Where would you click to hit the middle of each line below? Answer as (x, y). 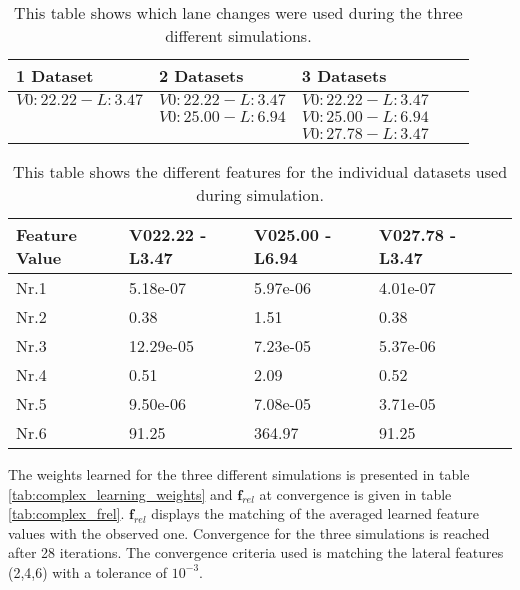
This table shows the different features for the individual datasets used (260, 171)
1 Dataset (55, 75)
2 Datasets (201, 75)
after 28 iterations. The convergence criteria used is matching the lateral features (256, 552)
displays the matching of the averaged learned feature (315, 513)
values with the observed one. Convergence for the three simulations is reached (249, 532)
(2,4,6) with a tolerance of (88, 571)
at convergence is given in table (355, 493)
